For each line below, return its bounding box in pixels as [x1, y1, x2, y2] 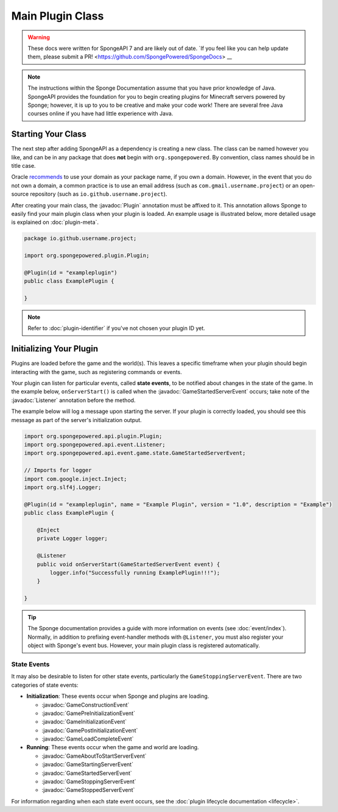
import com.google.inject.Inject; [24, 475, 127, 482]
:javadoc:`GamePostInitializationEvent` [41, 727, 138, 734]
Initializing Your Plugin [11, 343, 99, 354]
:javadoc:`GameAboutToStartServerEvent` [41, 752, 147, 760]
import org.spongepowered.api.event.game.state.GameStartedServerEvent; [24, 450, 246, 457]
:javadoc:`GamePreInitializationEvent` [41, 710, 135, 717]
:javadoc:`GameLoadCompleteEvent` [41, 735, 134, 742]
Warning [27, 34, 50, 41]
